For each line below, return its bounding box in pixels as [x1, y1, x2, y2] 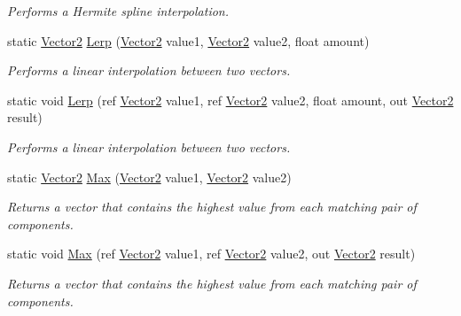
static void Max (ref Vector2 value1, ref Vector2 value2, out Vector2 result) [7, 244, 416, 263]
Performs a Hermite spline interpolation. [7, 2, 229, 19]
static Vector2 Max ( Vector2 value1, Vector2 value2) [7, 167, 292, 186]
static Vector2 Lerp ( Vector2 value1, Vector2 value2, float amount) [7, 31, 370, 50]
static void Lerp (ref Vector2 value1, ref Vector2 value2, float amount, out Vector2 [7, 90, 454, 109]
